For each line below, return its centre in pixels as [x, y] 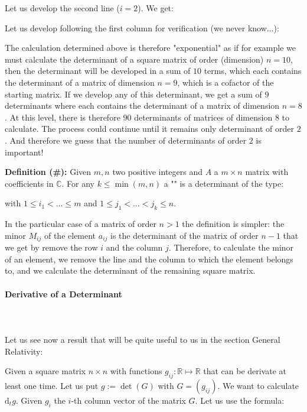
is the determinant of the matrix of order [184, 235]
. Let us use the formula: [240, 400]
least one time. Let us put [52, 385]
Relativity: [24, 351]
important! [24, 152]
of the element [70, 235]
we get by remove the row [51, 247]
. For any [78, 183]
